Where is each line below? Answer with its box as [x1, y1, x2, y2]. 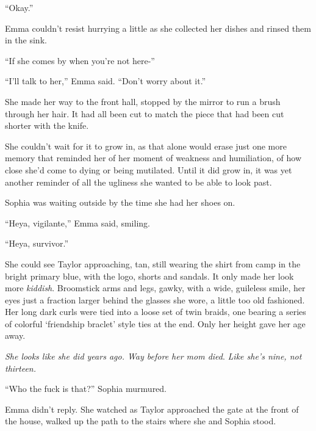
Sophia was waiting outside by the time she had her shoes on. [5, 196, 235, 209]
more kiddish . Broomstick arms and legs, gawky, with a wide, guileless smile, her [5, 281, 306, 294]
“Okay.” [5, 1, 34, 13]
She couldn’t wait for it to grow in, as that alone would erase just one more [5, 139, 287, 152]
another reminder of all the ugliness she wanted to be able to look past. [5, 175, 272, 188]
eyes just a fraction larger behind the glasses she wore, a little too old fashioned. [5, 293, 305, 306]
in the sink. [5, 34, 47, 46]
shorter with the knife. [5, 119, 89, 132]
